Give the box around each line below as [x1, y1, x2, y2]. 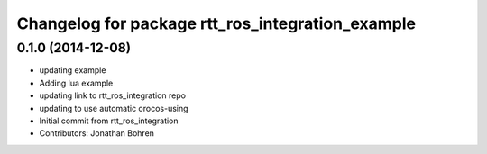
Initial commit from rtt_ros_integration [39, 115, 179, 126]
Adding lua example [39, 77, 114, 88]
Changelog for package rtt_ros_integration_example [16, 14, 417, 33]
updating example [39, 65, 106, 76]
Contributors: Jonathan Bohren [39, 128, 155, 139]
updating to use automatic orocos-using [39, 103, 188, 113]
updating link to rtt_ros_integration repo [39, 90, 187, 101]
